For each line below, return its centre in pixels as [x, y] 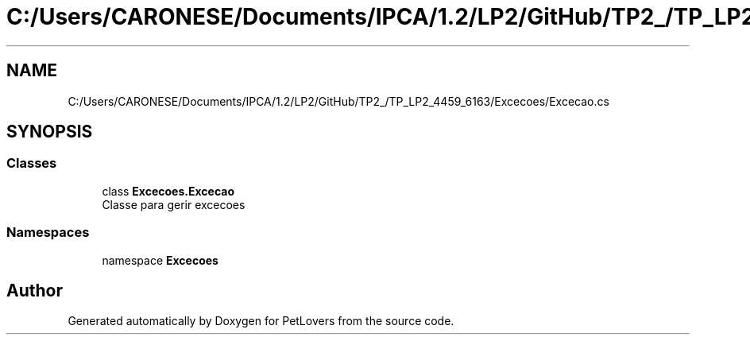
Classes [32, 163]
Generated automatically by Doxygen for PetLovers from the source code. [261, 321]
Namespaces [48, 232]
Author [35, 290]
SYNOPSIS [50, 132]
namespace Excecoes [160, 260]
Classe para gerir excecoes [174, 204]
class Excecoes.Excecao [168, 191]
